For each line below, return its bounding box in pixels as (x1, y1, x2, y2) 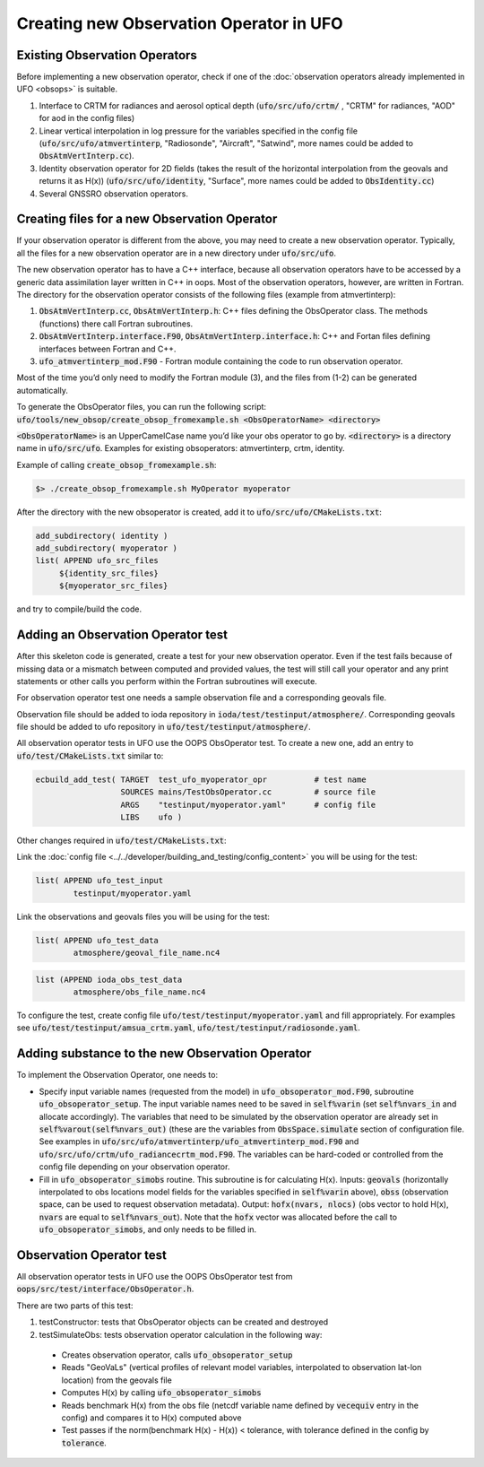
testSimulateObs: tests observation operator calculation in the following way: (39, 1329, 323, 1340)
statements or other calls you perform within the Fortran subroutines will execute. (16, 675, 317, 686)
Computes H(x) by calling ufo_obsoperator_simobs (61, 1387, 262, 1398)
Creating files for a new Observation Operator (16, 212, 278, 227)
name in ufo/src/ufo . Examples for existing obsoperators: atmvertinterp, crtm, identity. (16, 443, 345, 454)
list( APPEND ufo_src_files (35, 556, 159, 566)
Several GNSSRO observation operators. (39, 188, 188, 199)
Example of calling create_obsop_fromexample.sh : (16, 459, 217, 470)
